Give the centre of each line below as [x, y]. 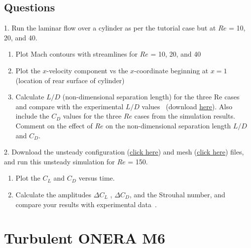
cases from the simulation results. [185, 116]
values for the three [92, 116]
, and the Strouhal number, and [177, 194]
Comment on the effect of [54, 125]
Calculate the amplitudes [54, 194]
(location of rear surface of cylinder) [70, 80]
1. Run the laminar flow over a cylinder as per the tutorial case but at [110, 28]
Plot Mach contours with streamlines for [76, 54]
